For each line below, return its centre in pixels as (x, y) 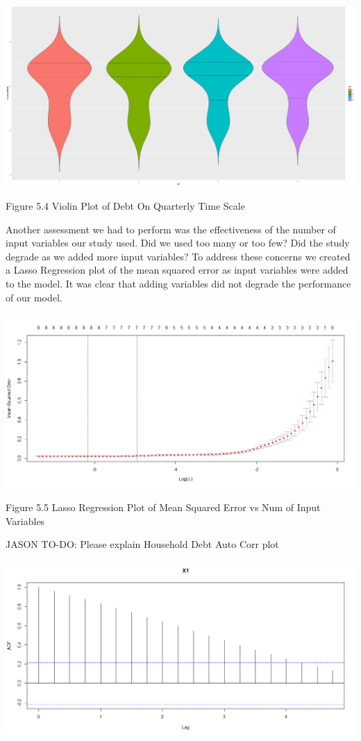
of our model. (34, 297)
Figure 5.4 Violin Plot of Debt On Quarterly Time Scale (125, 205)
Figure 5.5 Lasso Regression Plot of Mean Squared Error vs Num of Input (163, 507)
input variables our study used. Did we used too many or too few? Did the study (178, 243)
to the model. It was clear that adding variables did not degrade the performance (178, 283)
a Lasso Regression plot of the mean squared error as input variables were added (177, 270)
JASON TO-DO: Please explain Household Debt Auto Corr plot (142, 544)
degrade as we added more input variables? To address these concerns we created (178, 256)
